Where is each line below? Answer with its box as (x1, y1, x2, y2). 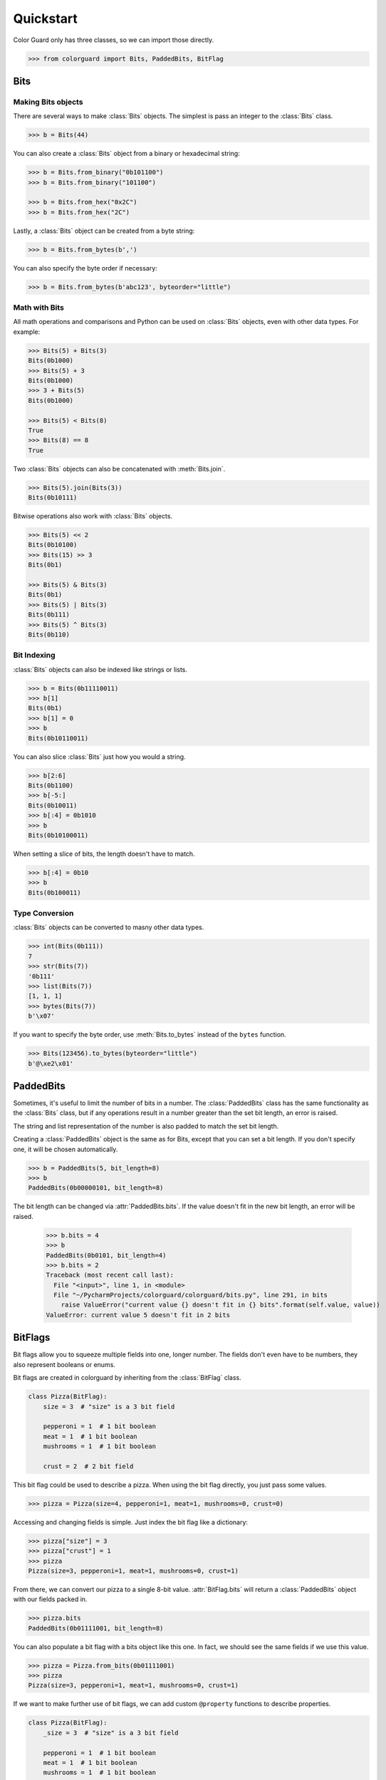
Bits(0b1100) (28, 782, 74, 790)
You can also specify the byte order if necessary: (13, 263, 158, 272)
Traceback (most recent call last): (46, 1271, 174, 1279)
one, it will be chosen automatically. (13, 1145, 118, 1153)
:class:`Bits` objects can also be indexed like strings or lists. (13, 665, 188, 674)
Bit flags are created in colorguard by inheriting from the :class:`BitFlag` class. (13, 1373, 241, 1382)
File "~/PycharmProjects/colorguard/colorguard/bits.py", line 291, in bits (53, 1291, 328, 1299)
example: (13, 328, 41, 336)
